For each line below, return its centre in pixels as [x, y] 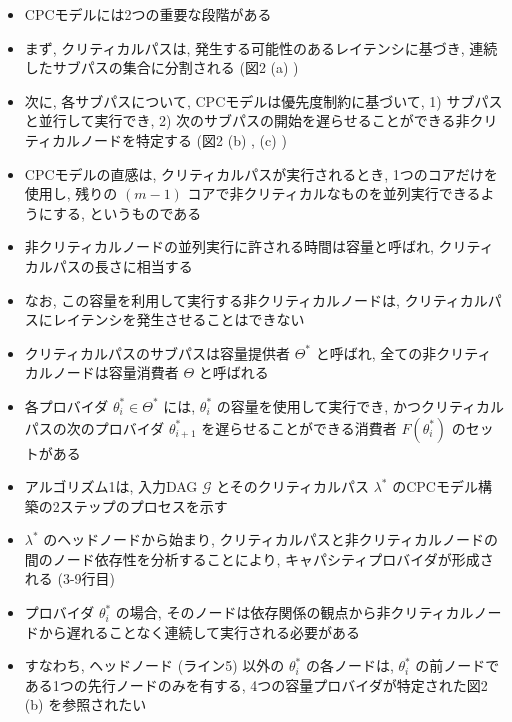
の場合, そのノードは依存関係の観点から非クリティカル [294, 612]
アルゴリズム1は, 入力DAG [111, 486]
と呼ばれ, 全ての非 [376, 352]
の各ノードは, [349, 665]
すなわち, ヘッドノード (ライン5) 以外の [154, 665]
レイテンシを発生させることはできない [178, 319]
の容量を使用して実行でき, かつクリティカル [360, 405]
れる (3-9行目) [70, 578]
